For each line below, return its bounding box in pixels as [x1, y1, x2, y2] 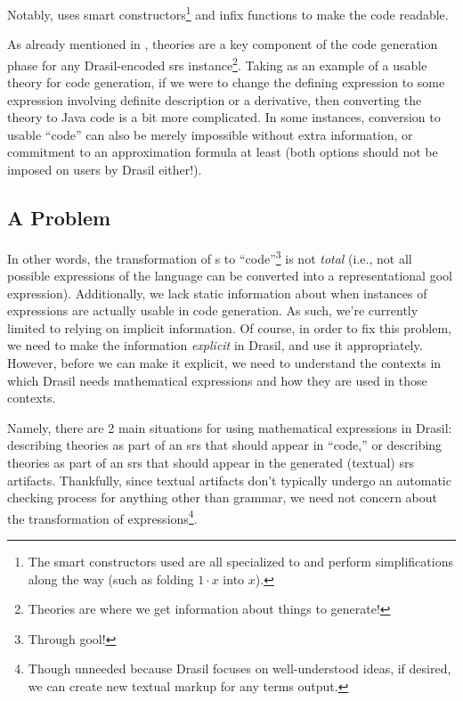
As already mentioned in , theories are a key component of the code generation [7, 35, 438, 53]
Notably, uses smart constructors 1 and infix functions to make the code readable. [7, 3, 449, 23]
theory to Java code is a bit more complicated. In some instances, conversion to [7, 108, 441, 126]
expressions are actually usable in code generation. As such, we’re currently [7, 301, 418, 320]
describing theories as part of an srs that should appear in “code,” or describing [7, 436, 443, 454]
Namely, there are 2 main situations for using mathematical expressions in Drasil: [7, 418, 452, 436]
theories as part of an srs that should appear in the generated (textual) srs [7, 453, 414, 472]
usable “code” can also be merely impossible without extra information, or [7, 125, 413, 143]
